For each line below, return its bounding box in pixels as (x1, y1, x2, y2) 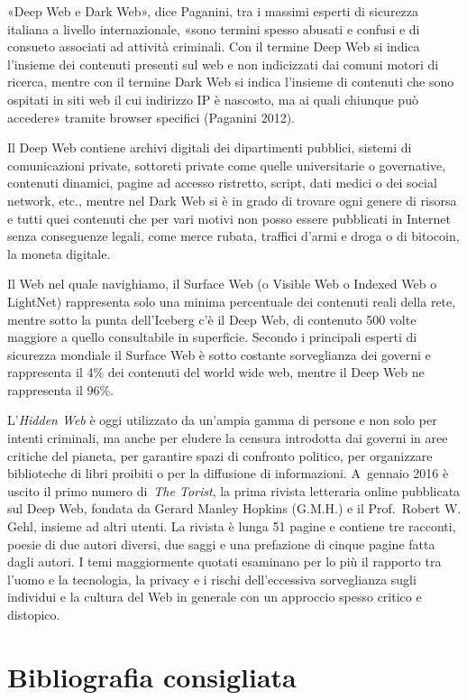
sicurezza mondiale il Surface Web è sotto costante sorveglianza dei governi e (7, 345, 431, 364)
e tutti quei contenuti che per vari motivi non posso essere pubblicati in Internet (7, 208, 452, 227)
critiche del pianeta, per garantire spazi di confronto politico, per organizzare (7, 446, 433, 465)
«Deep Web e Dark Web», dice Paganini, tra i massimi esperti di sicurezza (7, 2, 419, 20)
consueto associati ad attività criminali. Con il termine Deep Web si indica (7, 37, 420, 56)
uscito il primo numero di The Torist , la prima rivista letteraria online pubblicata (7, 481, 461, 500)
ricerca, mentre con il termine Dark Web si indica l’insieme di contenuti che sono (7, 72, 454, 91)
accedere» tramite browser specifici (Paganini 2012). (7, 107, 295, 126)
